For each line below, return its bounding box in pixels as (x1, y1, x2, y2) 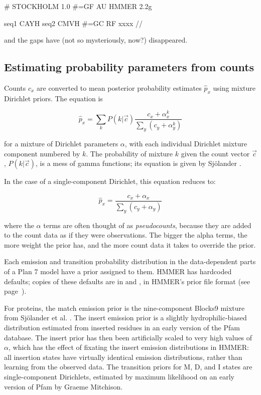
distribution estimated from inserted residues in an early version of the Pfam (4, 322, 240, 332)
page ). (4, 286, 27, 296)
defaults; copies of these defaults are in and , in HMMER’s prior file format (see (4, 276, 250, 286)
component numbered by (4, 148, 80, 158)
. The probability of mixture (86, 148, 173, 158)
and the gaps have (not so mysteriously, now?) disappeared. (4, 35, 188, 45)
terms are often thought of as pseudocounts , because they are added (43, 220, 251, 230)
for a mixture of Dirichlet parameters (4, 138, 118, 149)
